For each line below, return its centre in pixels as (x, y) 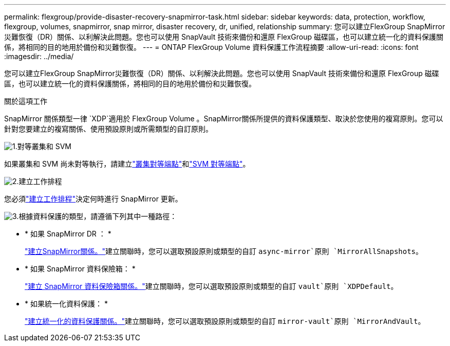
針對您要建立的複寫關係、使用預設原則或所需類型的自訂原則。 (108, 129)
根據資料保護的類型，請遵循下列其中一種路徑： (98, 216)
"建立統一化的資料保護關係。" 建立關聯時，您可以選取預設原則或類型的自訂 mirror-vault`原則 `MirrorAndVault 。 (225, 321)
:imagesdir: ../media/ (39, 56)
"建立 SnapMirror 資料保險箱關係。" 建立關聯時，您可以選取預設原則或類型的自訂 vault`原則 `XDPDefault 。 (211, 286)
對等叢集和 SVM (44, 146)
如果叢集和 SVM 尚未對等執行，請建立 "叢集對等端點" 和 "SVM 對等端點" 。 (127, 164)
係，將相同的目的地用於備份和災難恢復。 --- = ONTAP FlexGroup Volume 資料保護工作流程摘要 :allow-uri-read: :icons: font (211, 47)
